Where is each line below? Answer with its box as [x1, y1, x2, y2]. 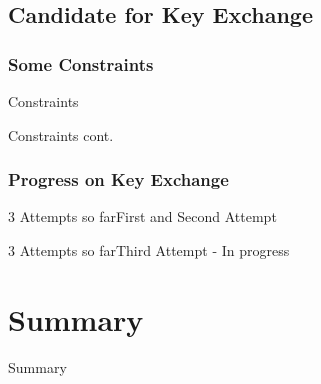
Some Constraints [8, 51, 154, 76]
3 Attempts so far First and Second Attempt [8, 206, 277, 227]
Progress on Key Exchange [8, 167, 229, 192]
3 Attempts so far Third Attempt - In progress [8, 240, 290, 260]
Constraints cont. [8, 124, 114, 145]
